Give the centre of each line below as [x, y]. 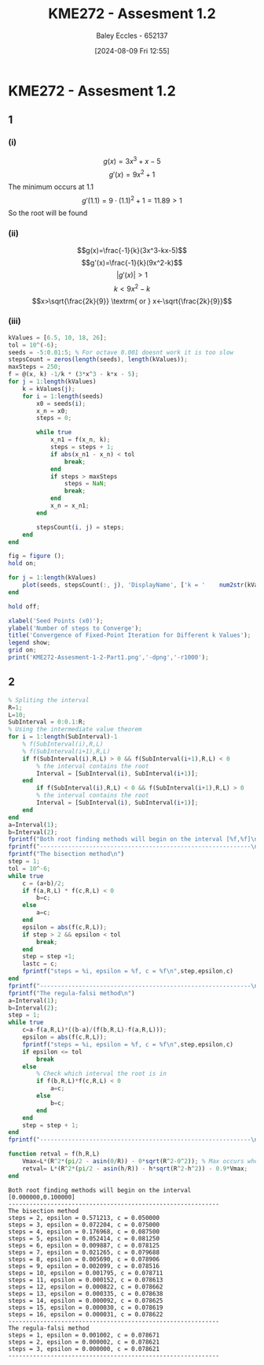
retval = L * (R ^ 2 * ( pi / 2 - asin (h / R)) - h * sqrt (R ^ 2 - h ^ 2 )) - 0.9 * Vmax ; [135, 1168]
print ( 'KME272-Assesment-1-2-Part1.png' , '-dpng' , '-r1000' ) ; [109, 658]
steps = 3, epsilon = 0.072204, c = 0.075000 [84, 1225]
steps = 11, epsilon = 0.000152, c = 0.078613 [86, 1280]
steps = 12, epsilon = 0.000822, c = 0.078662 [86, 1287]
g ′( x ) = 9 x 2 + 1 [132, 174]
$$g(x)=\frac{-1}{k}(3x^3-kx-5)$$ [132, 250]
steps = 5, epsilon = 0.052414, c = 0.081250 [84, 1238]
